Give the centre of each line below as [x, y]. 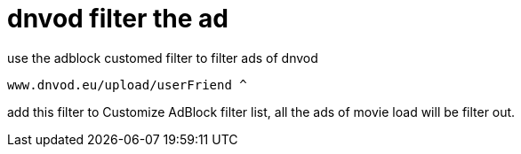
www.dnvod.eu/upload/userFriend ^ [127, 85]
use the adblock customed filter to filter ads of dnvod [163, 58]
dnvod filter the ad [118, 19]
